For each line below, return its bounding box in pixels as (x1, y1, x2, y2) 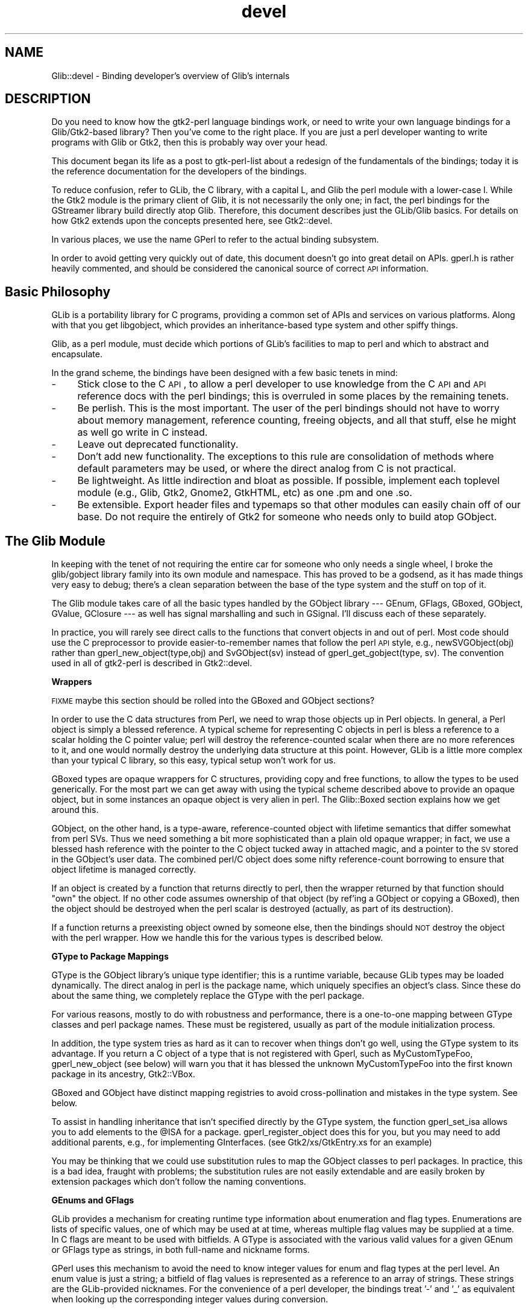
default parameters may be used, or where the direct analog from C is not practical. (77, 462, 456, 475)
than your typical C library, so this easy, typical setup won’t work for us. (51, 755, 336, 766)
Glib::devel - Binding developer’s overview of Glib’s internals (51, 70, 290, 81)
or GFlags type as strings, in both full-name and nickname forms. (51, 1244, 310, 1255)
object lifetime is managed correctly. (51, 864, 196, 875)
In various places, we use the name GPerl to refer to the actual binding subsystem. (51, 234, 379, 245)
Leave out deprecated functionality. (77, 438, 239, 451)
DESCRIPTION (5, 91, 91, 107)
